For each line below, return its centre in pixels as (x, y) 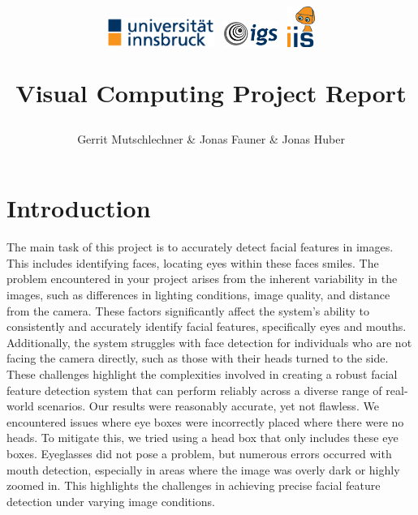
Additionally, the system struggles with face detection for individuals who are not (209, 342)
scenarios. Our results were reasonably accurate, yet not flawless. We (208, 406)
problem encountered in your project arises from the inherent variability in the (202, 279)
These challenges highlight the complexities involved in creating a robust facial (202, 373)
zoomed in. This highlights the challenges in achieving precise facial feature (194, 485)
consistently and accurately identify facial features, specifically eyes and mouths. (207, 326)
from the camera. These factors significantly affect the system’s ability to (188, 310)
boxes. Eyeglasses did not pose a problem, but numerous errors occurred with (199, 453)
